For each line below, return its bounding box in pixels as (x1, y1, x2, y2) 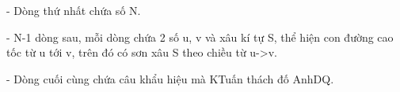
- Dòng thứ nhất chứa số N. (6, 2, 141, 18)
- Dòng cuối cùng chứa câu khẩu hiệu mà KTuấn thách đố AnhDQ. (6, 70, 334, 86)
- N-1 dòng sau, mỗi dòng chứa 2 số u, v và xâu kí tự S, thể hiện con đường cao (6, 28, 394, 45)
